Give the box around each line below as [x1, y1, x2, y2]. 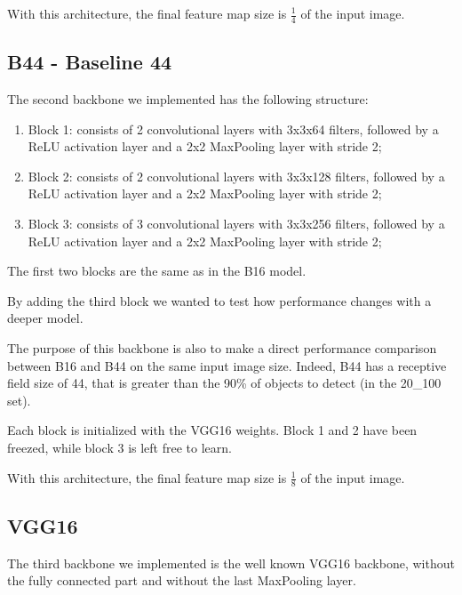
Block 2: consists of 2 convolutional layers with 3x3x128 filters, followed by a [28, 166, 445, 185]
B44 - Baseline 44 [7, 48, 172, 76]
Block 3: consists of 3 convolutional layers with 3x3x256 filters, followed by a [28, 214, 445, 232]
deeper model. [7, 309, 84, 327]
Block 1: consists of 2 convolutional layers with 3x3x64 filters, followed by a [28, 119, 439, 138]
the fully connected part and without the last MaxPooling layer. [7, 571, 356, 590]
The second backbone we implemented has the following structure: [7, 90, 369, 109]
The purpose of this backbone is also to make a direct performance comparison [7, 338, 437, 357]
